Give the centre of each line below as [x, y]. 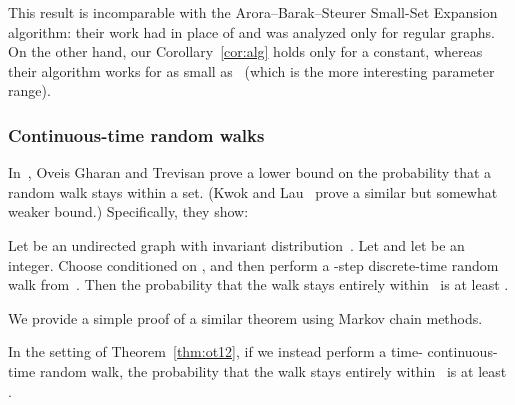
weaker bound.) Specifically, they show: [128, 211]
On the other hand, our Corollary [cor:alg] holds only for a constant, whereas [245, 51]
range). [29, 90]
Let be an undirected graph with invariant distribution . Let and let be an [236, 244]
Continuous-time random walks [136, 134]
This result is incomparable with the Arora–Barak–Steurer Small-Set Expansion [253, 12]
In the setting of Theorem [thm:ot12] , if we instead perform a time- [215, 351]
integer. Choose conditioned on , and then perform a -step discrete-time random [253, 264]
